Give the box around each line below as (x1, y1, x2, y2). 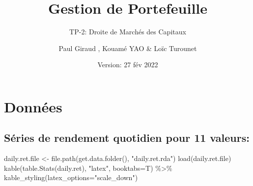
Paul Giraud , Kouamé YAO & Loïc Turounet (58, 43, 197, 53)
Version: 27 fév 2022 (97, 59, 158, 70)
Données (4, 96, 62, 116)
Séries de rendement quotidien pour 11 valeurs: (4, 130, 250, 145)
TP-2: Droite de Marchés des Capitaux (69, 27, 186, 37)
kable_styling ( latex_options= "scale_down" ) (4, 172, 138, 183)
